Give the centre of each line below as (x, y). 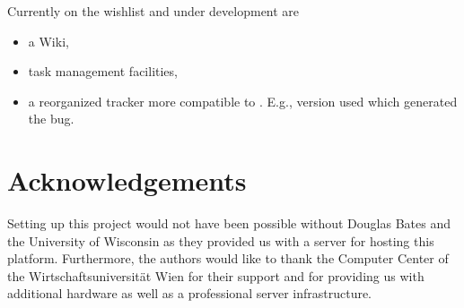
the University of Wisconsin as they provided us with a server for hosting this (221, 240)
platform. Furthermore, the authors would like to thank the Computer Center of (228, 258)
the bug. (51, 119)
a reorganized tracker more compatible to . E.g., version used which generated (243, 101)
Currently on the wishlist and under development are (153, 11)
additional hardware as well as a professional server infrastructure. (190, 293)
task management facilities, (103, 71)
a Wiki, (48, 41)
